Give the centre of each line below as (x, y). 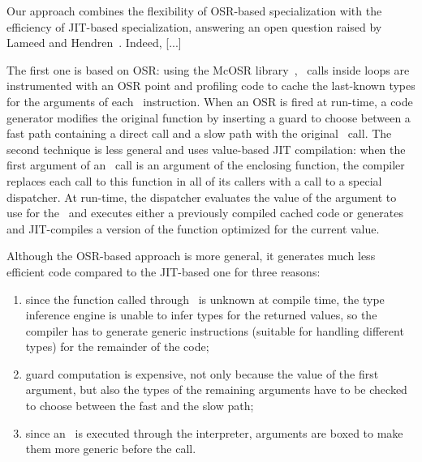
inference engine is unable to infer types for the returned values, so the (201, 315)
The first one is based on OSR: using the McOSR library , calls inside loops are (208, 69)
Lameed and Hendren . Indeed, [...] (94, 43)
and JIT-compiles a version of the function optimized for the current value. (193, 228)
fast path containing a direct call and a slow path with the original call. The (199, 133)
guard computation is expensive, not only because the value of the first (202, 373)
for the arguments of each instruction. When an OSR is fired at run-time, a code (210, 101)
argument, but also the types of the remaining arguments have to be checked (216, 389)
